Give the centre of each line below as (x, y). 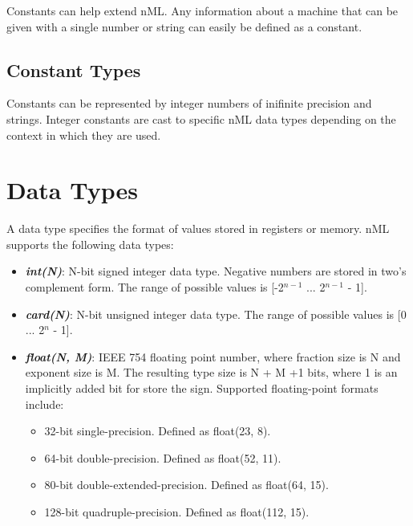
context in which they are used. (84, 135)
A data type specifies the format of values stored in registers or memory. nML (198, 228)
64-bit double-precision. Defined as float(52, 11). (163, 457)
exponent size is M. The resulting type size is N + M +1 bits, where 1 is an (211, 372)
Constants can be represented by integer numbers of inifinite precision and (189, 103)
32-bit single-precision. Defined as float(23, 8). (158, 431)
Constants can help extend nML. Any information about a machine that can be (202, 10)
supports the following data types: (90, 244)
